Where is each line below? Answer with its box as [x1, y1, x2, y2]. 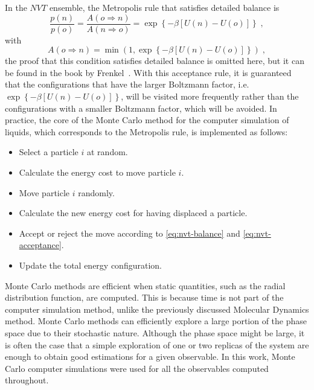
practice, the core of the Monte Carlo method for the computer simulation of [5, 113, 289, 126]
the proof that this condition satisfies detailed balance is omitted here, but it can [5, 54, 304, 67]
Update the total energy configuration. [19, 258, 162, 271]
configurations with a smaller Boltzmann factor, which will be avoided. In [5, 101, 277, 114]
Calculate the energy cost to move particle [19, 166, 176, 178]
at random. [87, 145, 128, 158]
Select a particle [19, 145, 78, 158]
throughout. [5, 374, 49, 386]
